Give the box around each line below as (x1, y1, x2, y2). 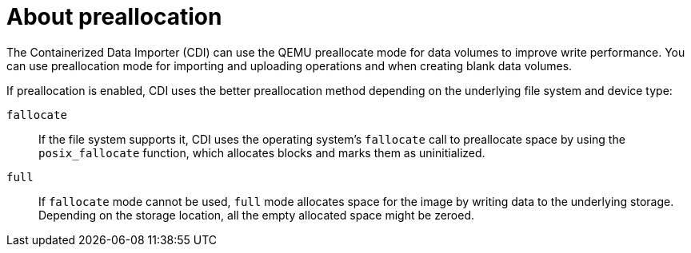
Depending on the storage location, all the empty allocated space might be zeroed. (38, 208, 475, 222)
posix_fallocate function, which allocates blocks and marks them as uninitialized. (38, 145, 485, 160)
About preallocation (6, 3, 222, 30)
